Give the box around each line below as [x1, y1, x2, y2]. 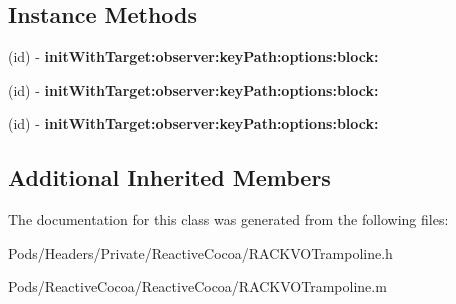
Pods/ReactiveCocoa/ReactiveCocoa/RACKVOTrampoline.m [8, 276, 387, 297]
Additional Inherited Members [8, 162, 331, 193]
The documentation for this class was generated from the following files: [8, 209, 449, 230]
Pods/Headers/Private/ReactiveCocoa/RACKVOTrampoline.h [8, 242, 393, 263]
